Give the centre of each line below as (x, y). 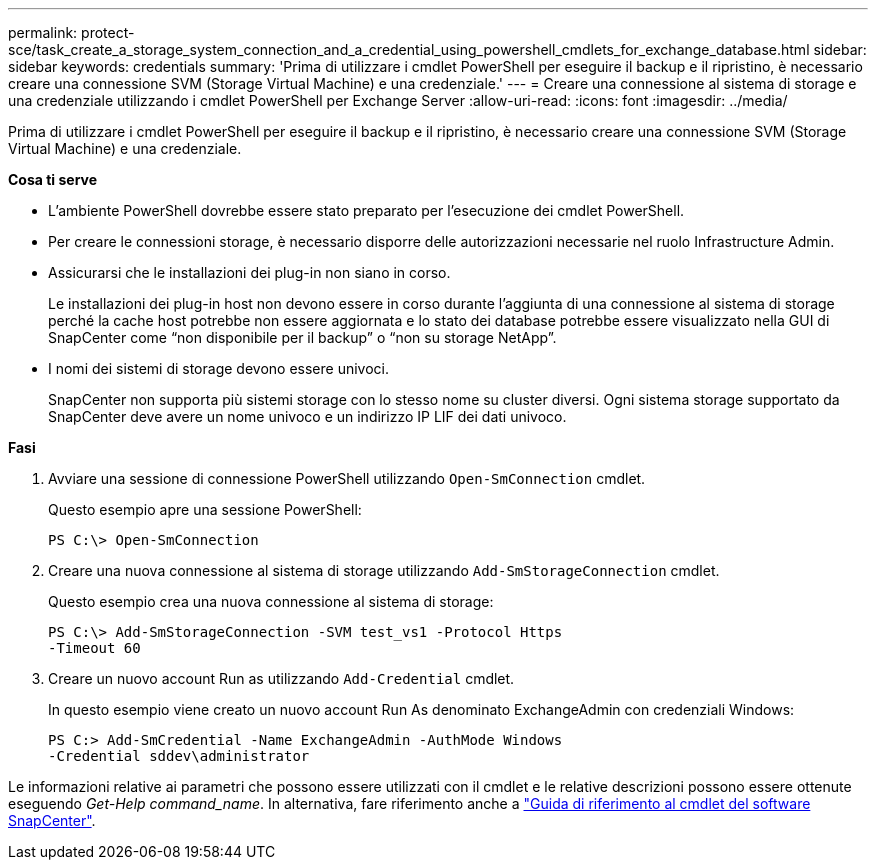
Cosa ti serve (53, 179)
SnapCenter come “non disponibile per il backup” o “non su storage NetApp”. (302, 337)
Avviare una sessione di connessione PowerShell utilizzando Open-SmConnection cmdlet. (347, 478)
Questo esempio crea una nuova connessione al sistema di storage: (271, 601)
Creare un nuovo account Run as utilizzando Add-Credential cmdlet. (281, 678)
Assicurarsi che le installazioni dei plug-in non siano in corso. (249, 272)
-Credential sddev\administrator (179, 756)
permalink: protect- (71, 32)
